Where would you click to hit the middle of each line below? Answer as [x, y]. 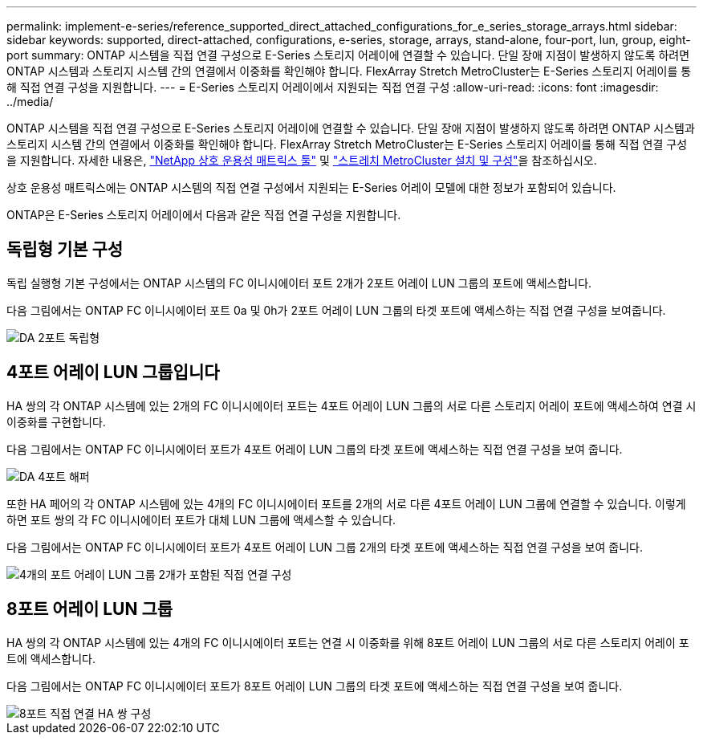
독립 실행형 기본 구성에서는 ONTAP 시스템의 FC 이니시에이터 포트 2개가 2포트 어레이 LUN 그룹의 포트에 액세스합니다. [299, 283]
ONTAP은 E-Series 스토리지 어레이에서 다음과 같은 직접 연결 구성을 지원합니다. [204, 215]
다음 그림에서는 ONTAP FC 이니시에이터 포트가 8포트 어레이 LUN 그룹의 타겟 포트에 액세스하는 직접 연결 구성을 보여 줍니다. [315, 686]
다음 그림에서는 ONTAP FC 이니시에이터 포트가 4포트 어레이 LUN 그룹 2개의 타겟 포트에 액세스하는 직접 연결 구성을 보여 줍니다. [325, 547]
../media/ [30, 102]
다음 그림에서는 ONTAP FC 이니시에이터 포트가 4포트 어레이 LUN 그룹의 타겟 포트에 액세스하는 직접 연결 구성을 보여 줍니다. [315, 449]
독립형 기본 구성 [65, 250]
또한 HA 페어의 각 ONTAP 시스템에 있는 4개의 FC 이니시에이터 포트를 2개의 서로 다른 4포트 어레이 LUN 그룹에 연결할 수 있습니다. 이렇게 [346, 503]
